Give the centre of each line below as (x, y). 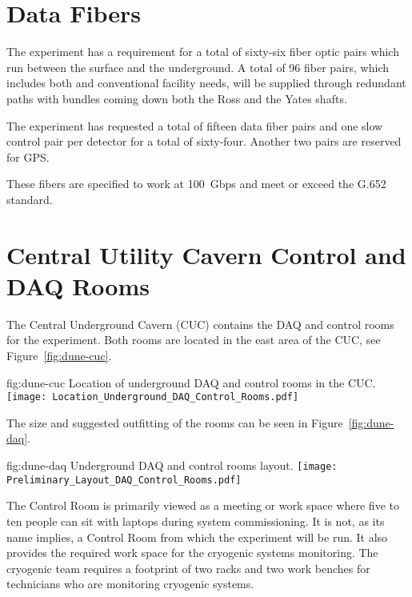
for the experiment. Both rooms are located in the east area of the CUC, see (194, 340)
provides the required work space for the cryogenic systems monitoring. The (192, 553)
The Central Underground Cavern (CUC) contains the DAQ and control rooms (200, 324)
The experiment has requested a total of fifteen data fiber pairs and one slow (195, 125)
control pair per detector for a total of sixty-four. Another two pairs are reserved (204, 141)
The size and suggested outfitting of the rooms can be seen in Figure (175, 422)
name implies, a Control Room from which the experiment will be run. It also (197, 537)
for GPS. (28, 156)
